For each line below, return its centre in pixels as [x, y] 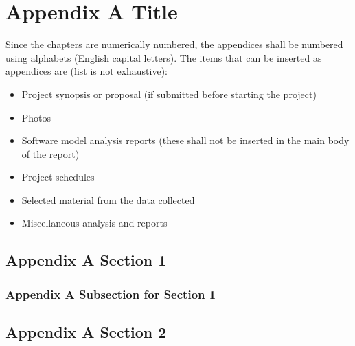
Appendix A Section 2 [86, 332]
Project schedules [58, 177]
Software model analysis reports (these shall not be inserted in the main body [185, 140]
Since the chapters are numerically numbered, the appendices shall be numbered [174, 44]
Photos [36, 117]
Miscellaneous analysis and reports [94, 223]
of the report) [50, 153]
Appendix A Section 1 [86, 260]
